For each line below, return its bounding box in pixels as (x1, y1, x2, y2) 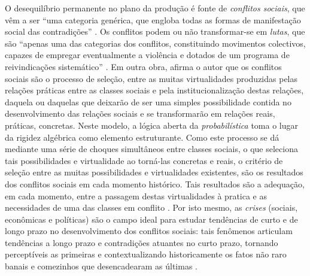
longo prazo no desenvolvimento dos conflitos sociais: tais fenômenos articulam (5, 225, 293, 237)
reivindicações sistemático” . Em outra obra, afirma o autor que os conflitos (5, 60, 282, 72)
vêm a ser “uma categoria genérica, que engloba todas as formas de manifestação (5, 13, 301, 26)
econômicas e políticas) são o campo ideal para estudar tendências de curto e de (5, 213, 298, 225)
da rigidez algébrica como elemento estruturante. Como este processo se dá (5, 131, 279, 143)
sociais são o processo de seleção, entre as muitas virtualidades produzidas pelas (5, 72, 298, 84)
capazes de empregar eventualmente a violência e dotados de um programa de (5, 48, 290, 61)
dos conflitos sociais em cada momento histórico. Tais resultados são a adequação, (5, 177, 305, 190)
